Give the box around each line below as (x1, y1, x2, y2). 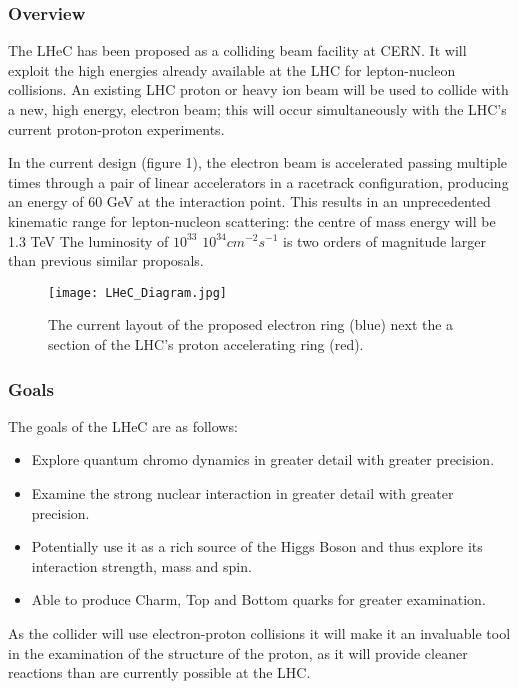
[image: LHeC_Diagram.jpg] (48, 285, 227, 300)
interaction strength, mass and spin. (31, 555, 252, 576)
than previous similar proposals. (8, 250, 204, 271)
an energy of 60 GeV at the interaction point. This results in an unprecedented (8, 191, 491, 212)
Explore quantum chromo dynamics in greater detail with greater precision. (31, 449, 495, 470)
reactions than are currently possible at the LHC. (8, 662, 311, 683)
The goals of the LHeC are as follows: (8, 415, 238, 436)
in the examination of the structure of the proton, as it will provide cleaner (8, 642, 468, 663)
